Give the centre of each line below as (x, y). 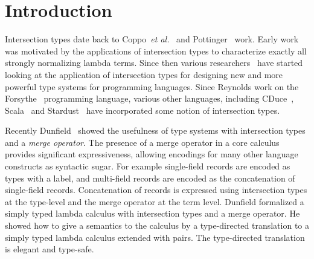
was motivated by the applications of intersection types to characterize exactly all (156, 51)
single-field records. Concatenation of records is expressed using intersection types (156, 190)
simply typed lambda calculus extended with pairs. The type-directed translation (155, 237)
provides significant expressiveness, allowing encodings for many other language (152, 154)
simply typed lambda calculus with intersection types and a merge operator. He (152, 213)
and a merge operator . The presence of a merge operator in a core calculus (142, 142)
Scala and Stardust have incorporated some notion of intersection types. (143, 110)
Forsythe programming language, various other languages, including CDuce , (149, 98)
